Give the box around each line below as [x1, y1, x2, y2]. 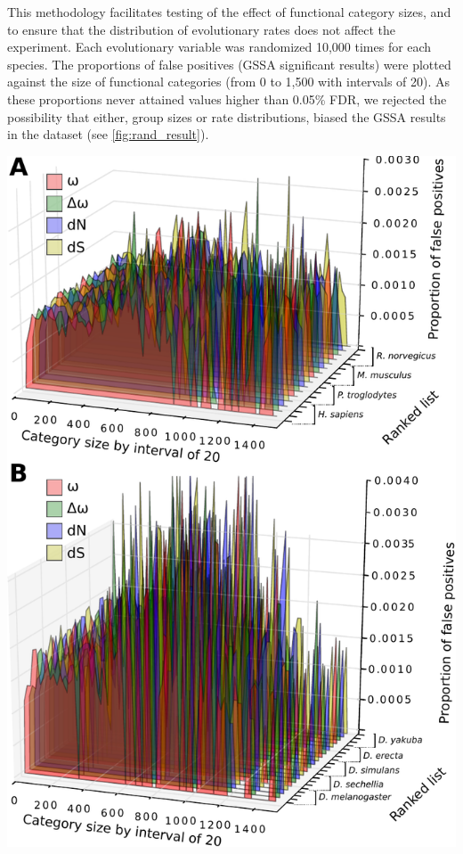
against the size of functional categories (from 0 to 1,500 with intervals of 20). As [7, 72, 451, 91]
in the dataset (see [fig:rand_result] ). [7, 125, 209, 144]
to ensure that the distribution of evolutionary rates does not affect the [7, 20, 396, 38]
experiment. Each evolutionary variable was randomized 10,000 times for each [7, 37, 432, 56]
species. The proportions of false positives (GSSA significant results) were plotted [7, 54, 451, 73]
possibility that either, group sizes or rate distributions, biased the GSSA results [7, 107, 446, 126]
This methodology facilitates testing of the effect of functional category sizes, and [7, 3, 451, 21]
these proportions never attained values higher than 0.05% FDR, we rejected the [7, 89, 447, 108]
